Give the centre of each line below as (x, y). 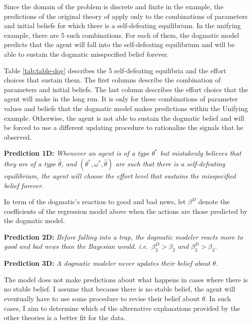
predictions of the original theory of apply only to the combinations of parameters (126, 16)
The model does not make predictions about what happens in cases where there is (126, 279)
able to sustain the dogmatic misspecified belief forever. (86, 54)
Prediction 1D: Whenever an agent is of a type (77, 153)
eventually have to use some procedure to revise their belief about (102, 299)
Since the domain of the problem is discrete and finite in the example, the (114, 6)
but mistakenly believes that (201, 153)
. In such (218, 299)
